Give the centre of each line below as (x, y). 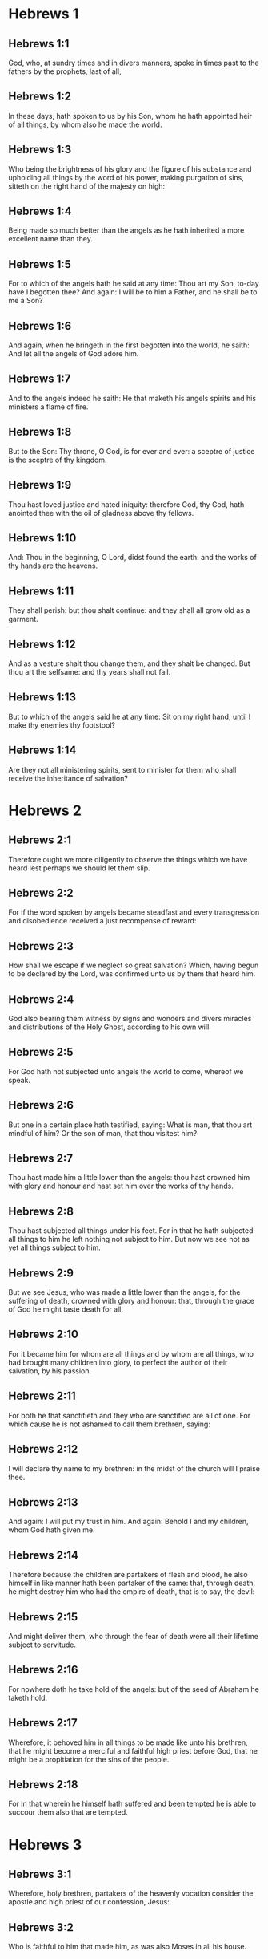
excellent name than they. (51, 239)
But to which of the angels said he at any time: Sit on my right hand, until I (130, 716)
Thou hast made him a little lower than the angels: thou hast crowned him (129, 1178)
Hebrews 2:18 (43, 1785)
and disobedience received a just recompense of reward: (102, 921)
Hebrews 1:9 (40, 485)
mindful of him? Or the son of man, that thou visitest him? (103, 1133)
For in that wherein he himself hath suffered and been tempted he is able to (132, 1804)
